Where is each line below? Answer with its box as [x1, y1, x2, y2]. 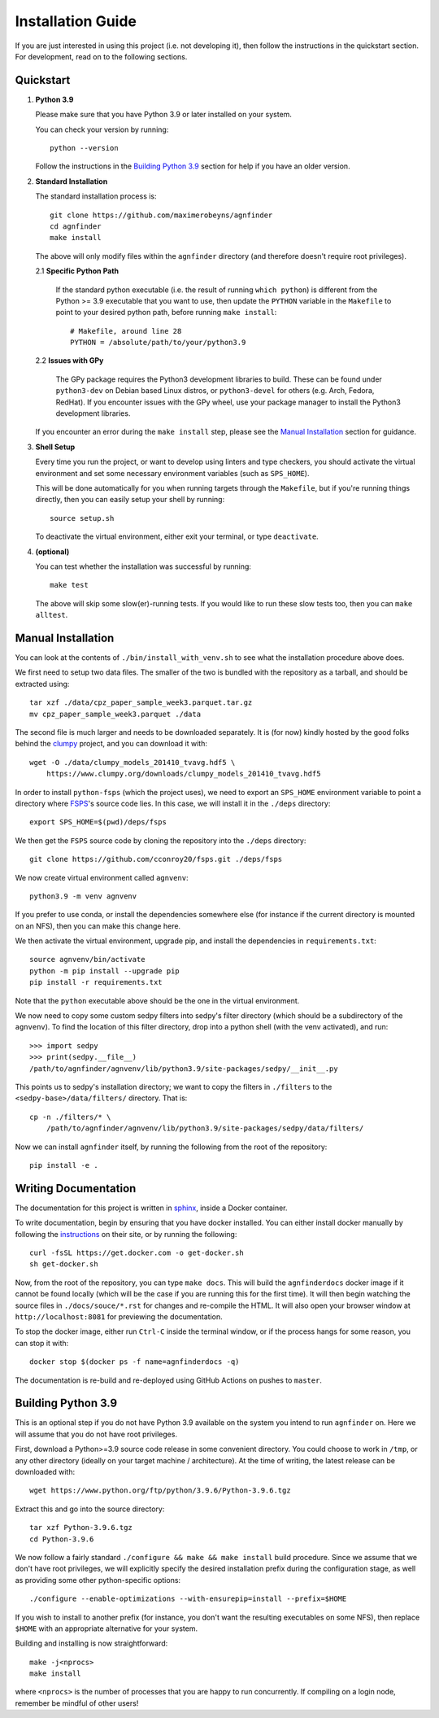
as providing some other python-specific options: [15, 1575, 181, 1585]
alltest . [35, 610, 68, 620]
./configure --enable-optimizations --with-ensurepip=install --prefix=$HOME [29, 1594, 347, 1603]
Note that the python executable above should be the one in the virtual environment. [15, 995, 300, 1005]
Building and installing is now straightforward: [15, 1638, 168, 1648]
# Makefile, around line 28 [70, 326, 182, 335]
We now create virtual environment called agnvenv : [15, 872, 189, 882]
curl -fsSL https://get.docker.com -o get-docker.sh [29, 1248, 244, 1257]
